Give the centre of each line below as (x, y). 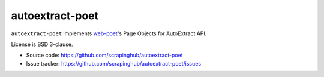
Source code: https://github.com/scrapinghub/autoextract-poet (104, 55)
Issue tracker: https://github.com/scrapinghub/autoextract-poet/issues (113, 63)
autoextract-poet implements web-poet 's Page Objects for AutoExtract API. (109, 33)
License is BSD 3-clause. (42, 44)
